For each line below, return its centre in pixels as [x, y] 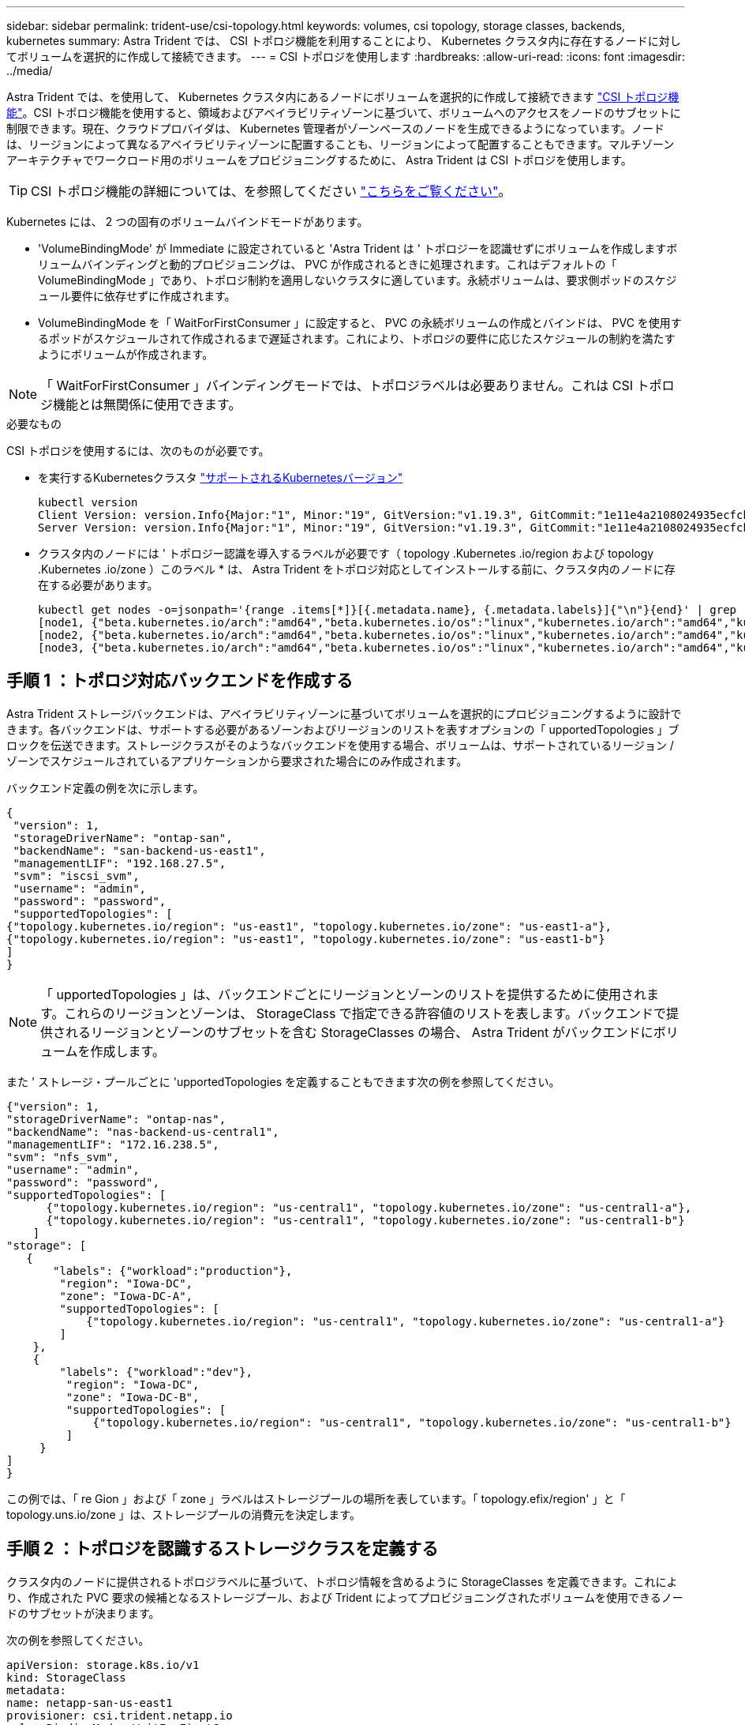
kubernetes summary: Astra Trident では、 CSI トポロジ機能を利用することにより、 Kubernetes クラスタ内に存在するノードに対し [344, 41]
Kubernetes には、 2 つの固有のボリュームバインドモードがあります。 [187, 222]
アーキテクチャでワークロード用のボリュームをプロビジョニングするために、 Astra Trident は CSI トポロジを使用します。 [319, 160]
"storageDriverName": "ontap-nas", [116, 1119]
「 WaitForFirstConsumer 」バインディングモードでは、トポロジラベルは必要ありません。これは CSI [337, 385]
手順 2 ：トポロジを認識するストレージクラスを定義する [223, 1549]
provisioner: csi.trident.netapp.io [120, 1715]
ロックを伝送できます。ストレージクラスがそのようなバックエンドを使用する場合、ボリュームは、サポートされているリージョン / [340, 745]
